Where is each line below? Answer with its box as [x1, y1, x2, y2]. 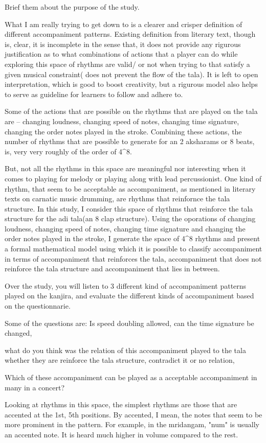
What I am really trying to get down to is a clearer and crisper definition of [5, 18, 242, 29]
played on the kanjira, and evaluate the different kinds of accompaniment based [5, 290, 254, 301]
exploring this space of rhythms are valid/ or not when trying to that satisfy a [5, 58, 250, 69]
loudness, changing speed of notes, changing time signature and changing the [5, 223, 246, 234]
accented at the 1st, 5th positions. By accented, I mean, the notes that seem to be [5, 409, 262, 419]
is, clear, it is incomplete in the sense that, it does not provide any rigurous [5, 38, 241, 49]
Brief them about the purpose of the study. [5, 2, 140, 12]
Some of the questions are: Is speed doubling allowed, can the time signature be [5, 317, 254, 328]
